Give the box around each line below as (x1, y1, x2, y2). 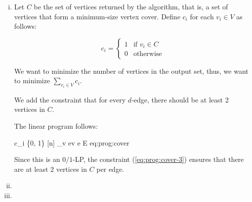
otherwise (133, 50, 162, 58)
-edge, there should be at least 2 (131, 94, 229, 104)
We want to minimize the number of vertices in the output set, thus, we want (14, 65, 249, 76)
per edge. (96, 163, 124, 174)
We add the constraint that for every (14, 94, 126, 104)
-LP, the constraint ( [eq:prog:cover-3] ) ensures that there (73, 154, 244, 164)
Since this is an (14, 154, 60, 164)
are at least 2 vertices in (14, 163, 87, 174)
